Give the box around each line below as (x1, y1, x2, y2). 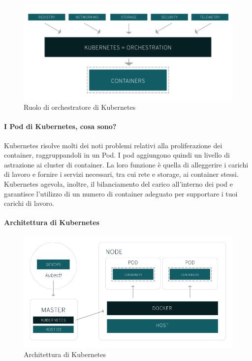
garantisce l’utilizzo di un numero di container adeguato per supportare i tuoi (4, 188, 238, 198)
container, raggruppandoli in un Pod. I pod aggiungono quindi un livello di (4, 150, 230, 160)
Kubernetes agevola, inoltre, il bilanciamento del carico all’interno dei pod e (4, 178, 233, 189)
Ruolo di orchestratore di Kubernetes (24, 102, 136, 112)
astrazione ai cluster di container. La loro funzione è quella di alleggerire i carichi (4, 159, 249, 169)
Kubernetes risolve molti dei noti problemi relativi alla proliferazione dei (4, 140, 222, 150)
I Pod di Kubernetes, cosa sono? (4, 121, 117, 131)
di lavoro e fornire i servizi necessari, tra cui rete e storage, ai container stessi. (4, 169, 239, 179)
